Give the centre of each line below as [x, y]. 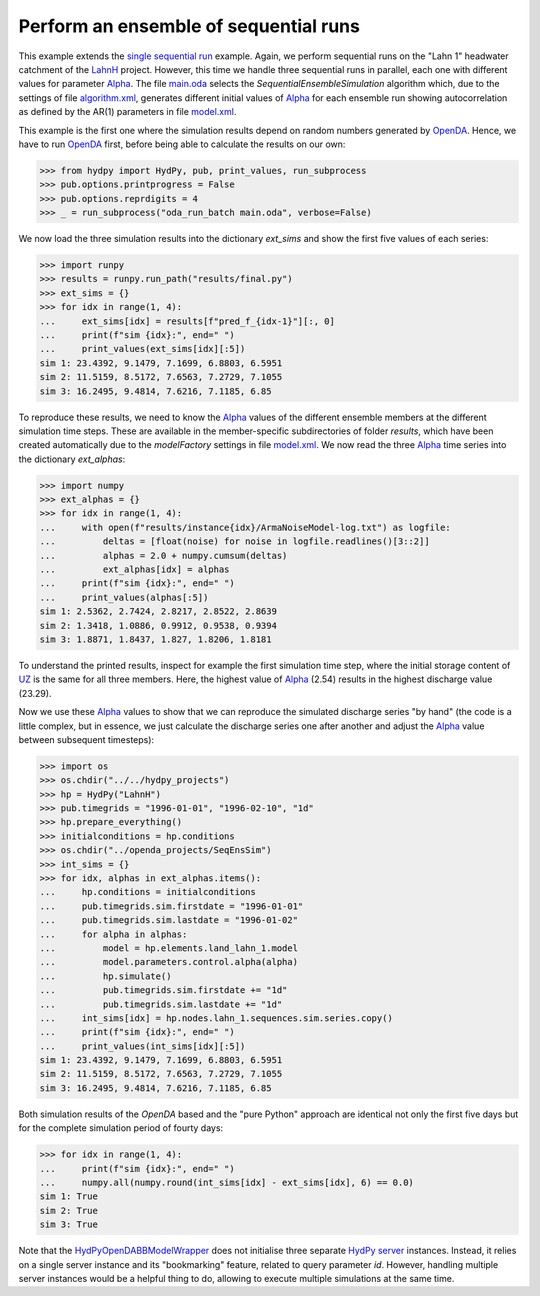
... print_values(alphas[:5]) [124, 597]
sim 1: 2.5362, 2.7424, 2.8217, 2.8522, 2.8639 [158, 611]
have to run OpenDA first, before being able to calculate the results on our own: [182, 144]
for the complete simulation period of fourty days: [121, 1128]
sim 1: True [69, 1196]
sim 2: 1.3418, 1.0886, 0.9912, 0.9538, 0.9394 [158, 625]
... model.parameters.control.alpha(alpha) [169, 962]
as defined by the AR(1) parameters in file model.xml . [127, 112]
